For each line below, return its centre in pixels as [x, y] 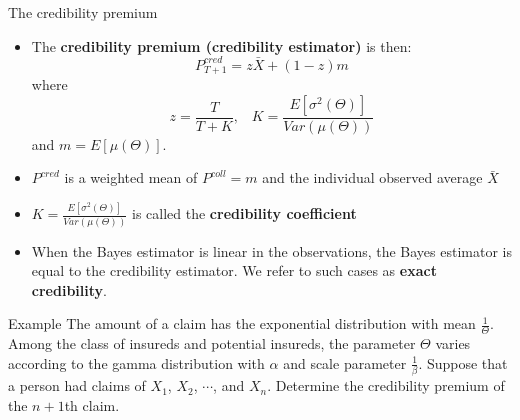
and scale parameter [345, 362]
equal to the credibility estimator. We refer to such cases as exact [234, 270]
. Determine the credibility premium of [386, 385]
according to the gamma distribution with [136, 362]
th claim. [92, 404]
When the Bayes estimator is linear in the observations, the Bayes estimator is [271, 250]
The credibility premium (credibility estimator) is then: [221, 45]
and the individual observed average [372, 177]
